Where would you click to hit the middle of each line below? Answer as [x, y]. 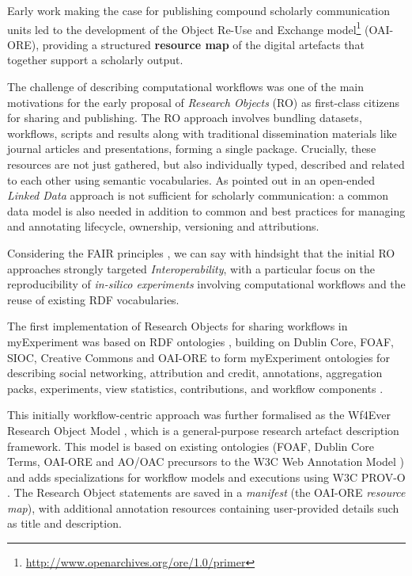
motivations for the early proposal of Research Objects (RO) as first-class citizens [204, 102]
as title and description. [64, 523]
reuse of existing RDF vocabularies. [93, 299]
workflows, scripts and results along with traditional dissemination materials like [202, 133]
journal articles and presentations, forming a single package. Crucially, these [192, 149]
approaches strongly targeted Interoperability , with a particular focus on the [191, 268]
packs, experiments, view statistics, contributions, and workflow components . [195, 388]
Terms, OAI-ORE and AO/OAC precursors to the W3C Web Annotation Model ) [206, 462]
